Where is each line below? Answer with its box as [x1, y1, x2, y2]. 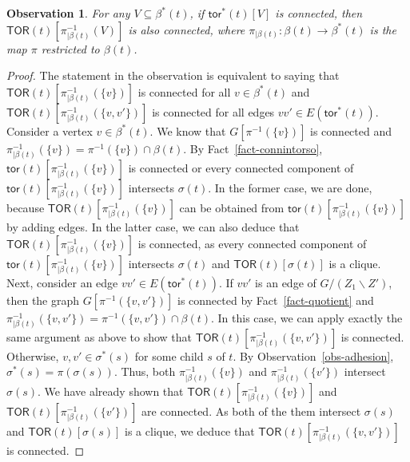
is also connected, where [128, 21, 245, 38]
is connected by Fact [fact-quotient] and [177, 291, 374, 308]
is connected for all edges [152, 103, 275, 120]
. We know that [149, 122, 226, 139]
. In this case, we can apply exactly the [211, 309, 403, 326]
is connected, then [275, 5, 363, 21]
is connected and [310, 122, 392, 139]
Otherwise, [6, 347, 59, 364]
